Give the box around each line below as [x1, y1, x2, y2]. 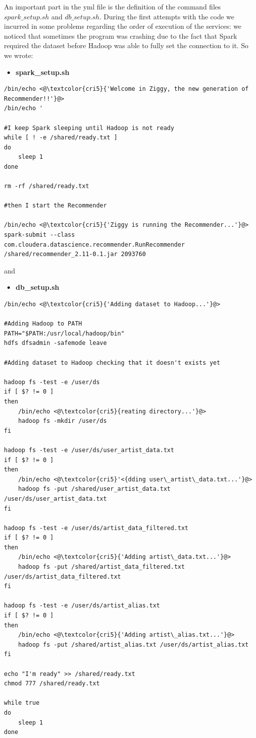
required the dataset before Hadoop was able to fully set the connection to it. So [4, 40, 249, 51]
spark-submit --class [4, 231, 75, 239]
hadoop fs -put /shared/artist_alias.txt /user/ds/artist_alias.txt [18, 641, 249, 648]
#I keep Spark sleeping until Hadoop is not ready [4, 124, 174, 132]
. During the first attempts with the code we [99, 11, 235, 21]
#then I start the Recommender [4, 202, 107, 209]
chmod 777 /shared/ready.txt [4, 680, 100, 687]
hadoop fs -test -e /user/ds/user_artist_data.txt [4, 446, 174, 454]
